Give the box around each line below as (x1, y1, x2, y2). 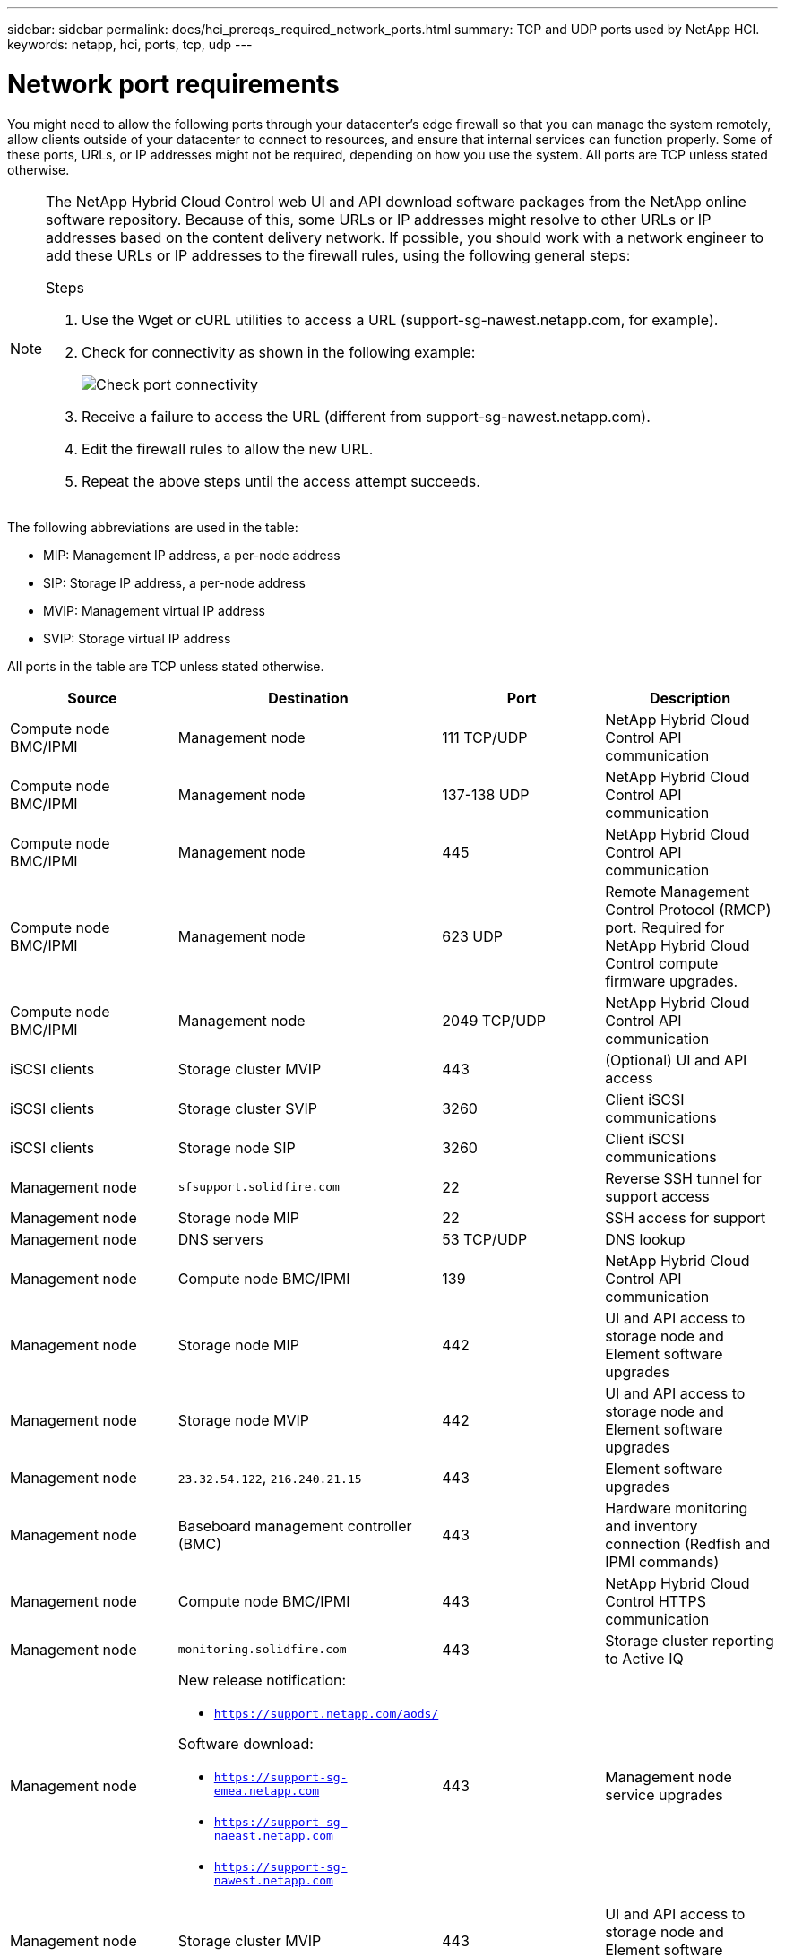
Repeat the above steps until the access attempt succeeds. (82, 471, 480, 490)
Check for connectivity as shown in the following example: (82, 342, 476, 361)
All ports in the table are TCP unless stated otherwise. (7, 658, 324, 674)
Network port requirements (7, 68, 340, 99)
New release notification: (177, 1670, 347, 1689)
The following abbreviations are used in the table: (7, 519, 298, 535)
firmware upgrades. (605, 971, 738, 990)
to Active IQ (605, 1649, 684, 1668)
